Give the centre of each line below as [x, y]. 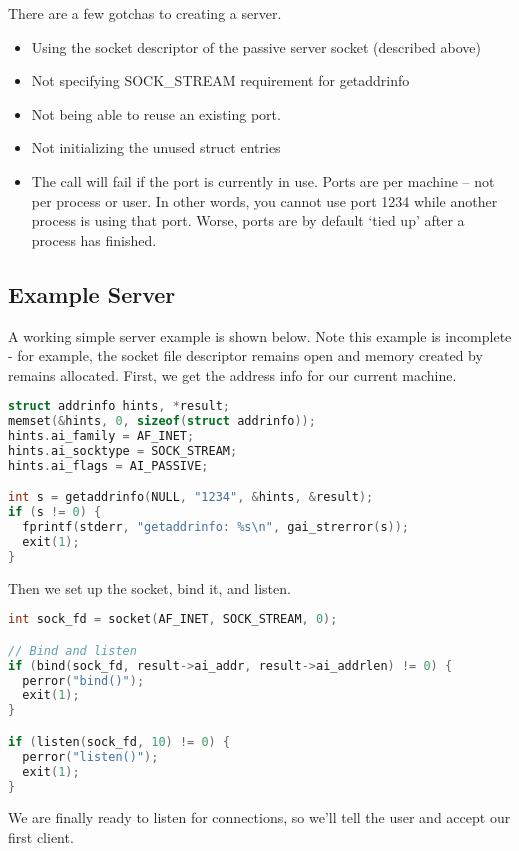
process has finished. [94, 239]
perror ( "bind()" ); [83, 680]
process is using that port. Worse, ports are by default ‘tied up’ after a [248, 220]
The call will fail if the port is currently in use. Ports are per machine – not [263, 180]
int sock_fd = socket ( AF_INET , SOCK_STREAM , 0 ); [173, 619]
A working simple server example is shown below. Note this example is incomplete [260, 335]
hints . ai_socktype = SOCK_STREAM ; [123, 450]
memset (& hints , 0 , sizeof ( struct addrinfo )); [162, 421]
